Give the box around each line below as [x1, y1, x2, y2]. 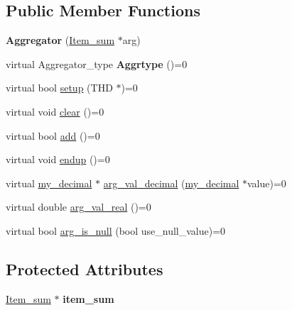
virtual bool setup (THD [6, 80, 113, 95]
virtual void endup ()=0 [6, 152, 110, 167]
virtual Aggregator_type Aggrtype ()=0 [6, 56, 188, 71]
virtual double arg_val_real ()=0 [6, 199, 151, 214]
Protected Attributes [6, 258, 163, 279]
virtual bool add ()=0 [6, 128, 100, 143]
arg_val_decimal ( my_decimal [103, 175, 239, 190]
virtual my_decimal [6, 175, 92, 190]
